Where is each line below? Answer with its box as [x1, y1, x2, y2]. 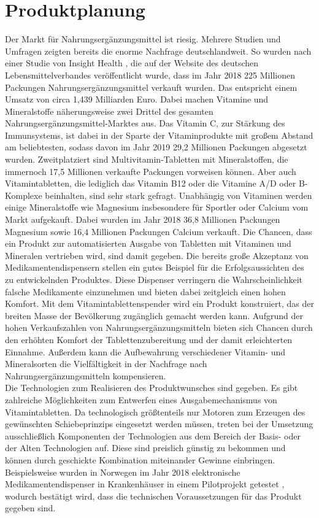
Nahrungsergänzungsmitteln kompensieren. [5, 369, 166, 382]
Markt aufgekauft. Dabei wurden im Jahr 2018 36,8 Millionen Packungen [5, 213, 280, 226]
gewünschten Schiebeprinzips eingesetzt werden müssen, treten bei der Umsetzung [5, 417, 313, 430]
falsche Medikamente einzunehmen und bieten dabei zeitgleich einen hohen [5, 285, 286, 298]
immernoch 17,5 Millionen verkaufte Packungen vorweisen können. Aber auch [5, 164, 296, 177]
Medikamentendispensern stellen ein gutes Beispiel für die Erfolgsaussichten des [5, 261, 304, 274]
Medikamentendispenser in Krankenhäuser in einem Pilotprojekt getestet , [5, 477, 285, 490]
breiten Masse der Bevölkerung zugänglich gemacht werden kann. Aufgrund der [5, 309, 303, 322]
